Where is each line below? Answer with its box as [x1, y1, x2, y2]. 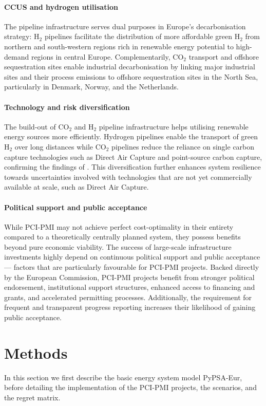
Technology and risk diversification [4, 101, 130, 112]
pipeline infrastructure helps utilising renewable [99, 121, 249, 132]
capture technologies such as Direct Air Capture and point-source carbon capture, [4, 151, 262, 162]
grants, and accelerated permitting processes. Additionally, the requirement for [4, 291, 252, 302]
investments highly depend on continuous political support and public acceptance [4, 251, 260, 262]
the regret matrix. [4, 392, 61, 402]
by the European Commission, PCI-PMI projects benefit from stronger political [4, 271, 255, 282]
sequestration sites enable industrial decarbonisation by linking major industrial [4, 61, 255, 72]
